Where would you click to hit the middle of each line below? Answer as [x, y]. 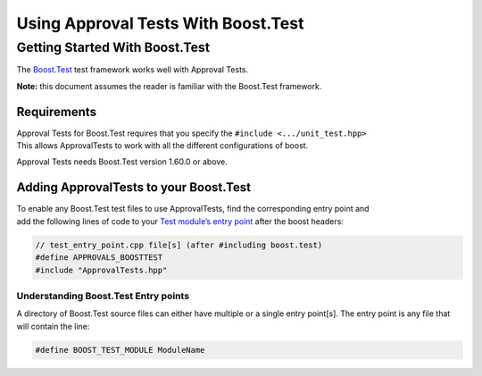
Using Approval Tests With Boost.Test [160, 23]
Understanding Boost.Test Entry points [103, 296]
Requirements [57, 112]
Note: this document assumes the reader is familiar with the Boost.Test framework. [169, 86]
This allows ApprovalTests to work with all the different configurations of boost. [162, 146]
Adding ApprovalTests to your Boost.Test [134, 188]
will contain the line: [53, 326]
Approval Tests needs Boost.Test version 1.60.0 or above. [122, 162]
